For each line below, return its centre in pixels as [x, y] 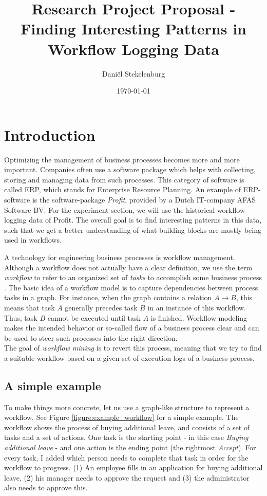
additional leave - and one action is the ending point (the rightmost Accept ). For [130, 447]
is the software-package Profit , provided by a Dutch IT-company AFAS [144, 199]
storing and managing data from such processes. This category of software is [124, 179]
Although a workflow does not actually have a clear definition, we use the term [128, 267]
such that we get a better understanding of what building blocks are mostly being [133, 229]
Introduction [50, 134]
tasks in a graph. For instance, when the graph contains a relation [108, 297]
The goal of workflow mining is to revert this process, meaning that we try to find [133, 348]
